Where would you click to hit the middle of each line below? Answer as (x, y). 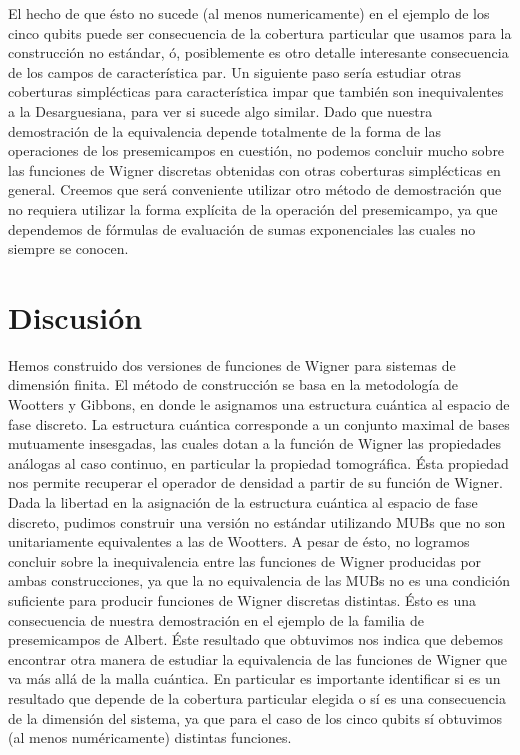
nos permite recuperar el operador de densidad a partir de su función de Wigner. (255, 482)
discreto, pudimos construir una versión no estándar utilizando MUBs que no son (257, 521)
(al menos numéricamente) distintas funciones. (150, 737)
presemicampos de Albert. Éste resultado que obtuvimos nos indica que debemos (256, 639)
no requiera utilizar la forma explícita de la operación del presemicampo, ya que (253, 208)
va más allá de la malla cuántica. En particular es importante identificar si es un (254, 678)
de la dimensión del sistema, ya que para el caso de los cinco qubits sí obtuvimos (255, 717)
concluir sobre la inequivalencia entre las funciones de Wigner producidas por (245, 560)
